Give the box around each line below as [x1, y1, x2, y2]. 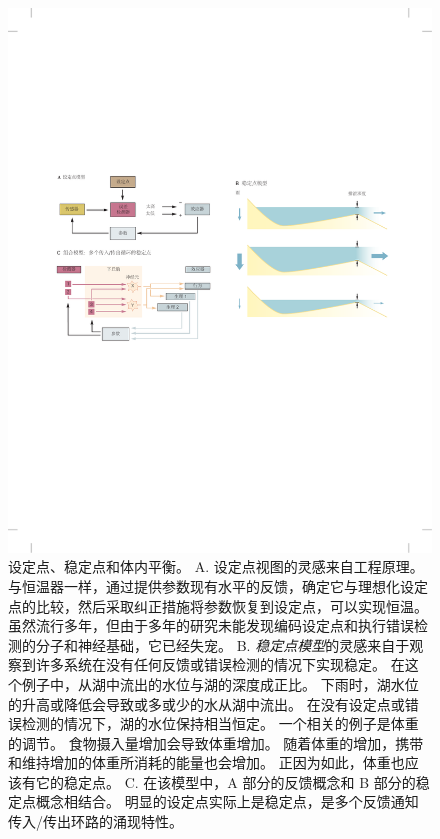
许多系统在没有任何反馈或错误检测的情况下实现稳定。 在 [35, 654, 405, 675]
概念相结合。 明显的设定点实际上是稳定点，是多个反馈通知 [35, 791, 419, 812]
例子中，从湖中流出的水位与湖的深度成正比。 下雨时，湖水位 [21, 673, 419, 694]
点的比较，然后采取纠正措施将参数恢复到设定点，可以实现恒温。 [8, 595, 428, 616]
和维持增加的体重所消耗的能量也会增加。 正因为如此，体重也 [8, 752, 405, 773]
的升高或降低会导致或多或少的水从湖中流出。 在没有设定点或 [8, 693, 405, 714]
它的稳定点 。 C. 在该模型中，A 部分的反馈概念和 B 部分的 [35, 771, 416, 792]
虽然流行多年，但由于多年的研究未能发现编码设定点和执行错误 [8, 615, 414, 636]
